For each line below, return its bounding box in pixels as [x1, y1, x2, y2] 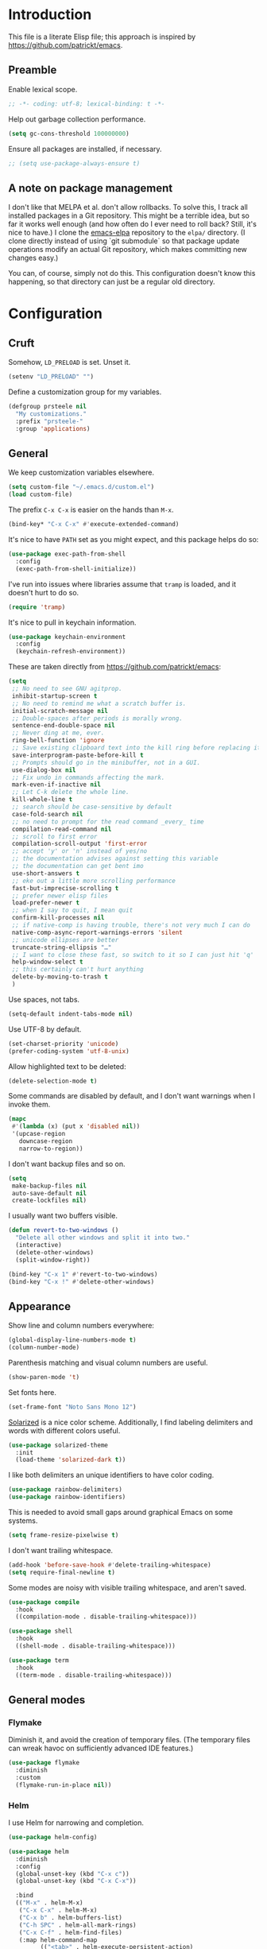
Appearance [8, 1300, 72, 1313]
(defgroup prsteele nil [8, 403, 87, 411]
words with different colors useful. [8, 1425, 121, 1436]
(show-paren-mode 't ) [8, 1373, 80, 1381]
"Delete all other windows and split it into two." [15, 1234, 191, 1242]
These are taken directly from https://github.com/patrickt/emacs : [8, 662, 221, 672]
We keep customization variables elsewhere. [8, 467, 155, 478]
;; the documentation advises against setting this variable [11, 854, 219, 863]
